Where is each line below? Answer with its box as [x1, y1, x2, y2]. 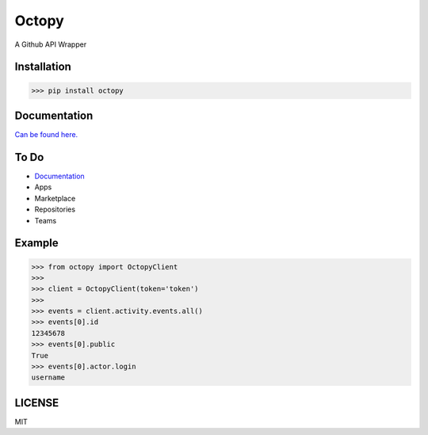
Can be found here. [14, 130, 78, 139]
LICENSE [14, 396, 59, 410]
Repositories [34, 204, 75, 214]
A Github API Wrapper [14, 40, 87, 49]
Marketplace [34, 193, 76, 203]
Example [14, 236, 59, 250]
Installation [14, 60, 71, 74]
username [31, 373, 66, 382]
